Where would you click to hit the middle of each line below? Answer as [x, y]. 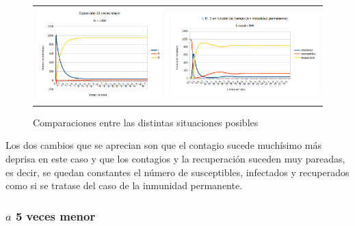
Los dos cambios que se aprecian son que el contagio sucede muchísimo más [163, 145]
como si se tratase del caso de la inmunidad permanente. [124, 185]
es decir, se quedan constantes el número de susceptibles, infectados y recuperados [177, 172]
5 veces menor [55, 215]
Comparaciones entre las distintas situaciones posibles [146, 122]
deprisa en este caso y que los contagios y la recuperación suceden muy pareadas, [175, 158]
